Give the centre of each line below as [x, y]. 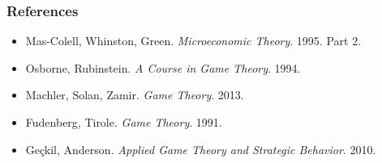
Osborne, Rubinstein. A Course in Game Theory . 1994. [163, 67]
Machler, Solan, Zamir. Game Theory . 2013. [135, 95]
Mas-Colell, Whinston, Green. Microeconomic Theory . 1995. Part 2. [193, 41]
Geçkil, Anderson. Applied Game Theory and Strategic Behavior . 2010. [201, 149]
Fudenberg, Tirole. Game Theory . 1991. [124, 122]
